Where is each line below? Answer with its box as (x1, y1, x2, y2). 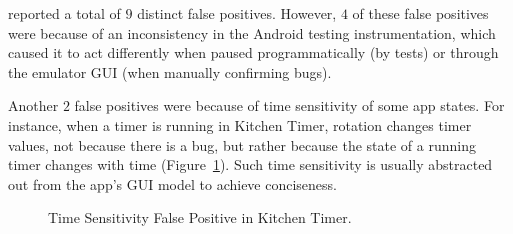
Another (8, 95, 59, 116)
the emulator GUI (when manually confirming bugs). (8, 61, 332, 82)
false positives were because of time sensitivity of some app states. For (74, 95, 505, 116)
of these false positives (352, 3, 489, 23)
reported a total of (8, 3, 121, 23)
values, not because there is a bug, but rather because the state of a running (8, 134, 476, 155)
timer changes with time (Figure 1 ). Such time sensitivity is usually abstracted (8, 154, 493, 175)
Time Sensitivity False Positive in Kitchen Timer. (48, 207, 352, 228)
